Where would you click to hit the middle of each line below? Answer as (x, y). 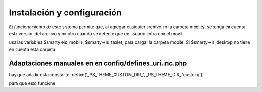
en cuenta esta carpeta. (33, 49)
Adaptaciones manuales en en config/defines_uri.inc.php (98, 63)
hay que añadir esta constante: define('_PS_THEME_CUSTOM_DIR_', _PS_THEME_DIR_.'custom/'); (106, 74)
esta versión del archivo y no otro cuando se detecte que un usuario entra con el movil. (96, 33)
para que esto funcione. (33, 83)
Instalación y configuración (65, 13)
